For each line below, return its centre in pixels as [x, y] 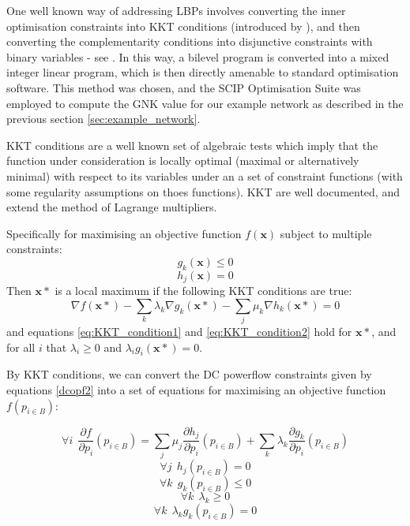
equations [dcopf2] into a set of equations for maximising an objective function [196, 390]
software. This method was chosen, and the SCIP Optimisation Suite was [184, 87]
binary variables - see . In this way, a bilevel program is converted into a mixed [198, 56]
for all [21, 347]
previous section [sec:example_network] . [103, 119]
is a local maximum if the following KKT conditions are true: [203, 291]
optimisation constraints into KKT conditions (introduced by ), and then [183, 26]
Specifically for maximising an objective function [124, 233]
